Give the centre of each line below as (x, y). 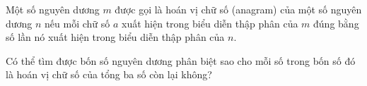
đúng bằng (336, 23)
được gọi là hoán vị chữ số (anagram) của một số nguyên (238, 9)
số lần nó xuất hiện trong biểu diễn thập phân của (115, 37)
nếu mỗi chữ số (77, 23)
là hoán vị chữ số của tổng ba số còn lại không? (109, 74)
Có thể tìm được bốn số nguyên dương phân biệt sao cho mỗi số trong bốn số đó (181, 60)
